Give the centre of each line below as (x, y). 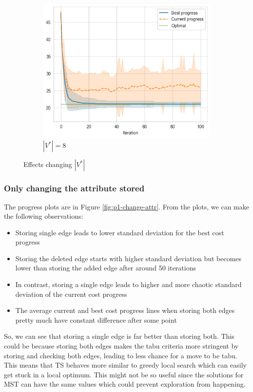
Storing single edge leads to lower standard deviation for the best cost (120, 232)
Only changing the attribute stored (74, 188)
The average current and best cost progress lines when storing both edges (125, 310)
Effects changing (48, 164)
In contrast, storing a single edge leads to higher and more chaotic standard (128, 284)
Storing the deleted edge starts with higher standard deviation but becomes (128, 258)
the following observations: (44, 216)
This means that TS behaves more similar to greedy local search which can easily (125, 365)
